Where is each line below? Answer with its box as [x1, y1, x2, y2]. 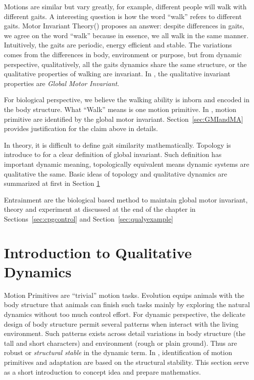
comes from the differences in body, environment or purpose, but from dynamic [4, 49, 242, 59]
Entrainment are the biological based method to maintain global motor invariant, [4, 194, 248, 204]
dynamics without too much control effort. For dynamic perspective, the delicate [4, 309, 246, 319]
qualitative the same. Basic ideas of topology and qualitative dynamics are [4, 168, 227, 179]
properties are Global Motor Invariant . [4, 78, 119, 88]
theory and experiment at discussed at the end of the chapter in [4, 204, 196, 214]
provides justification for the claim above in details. [4, 123, 158, 134]
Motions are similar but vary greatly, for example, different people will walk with [4, 1, 247, 11]
